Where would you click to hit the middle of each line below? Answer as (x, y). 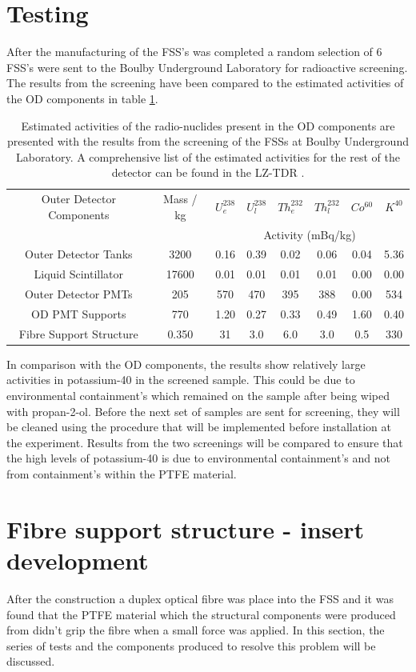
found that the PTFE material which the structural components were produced (201, 614)
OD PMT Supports (79, 313)
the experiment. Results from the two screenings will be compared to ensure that (205, 442)
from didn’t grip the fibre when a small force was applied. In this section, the (196, 630)
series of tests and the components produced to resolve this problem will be (191, 645)
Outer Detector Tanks (79, 254)
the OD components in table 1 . (82, 98)
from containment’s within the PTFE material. (122, 474)
